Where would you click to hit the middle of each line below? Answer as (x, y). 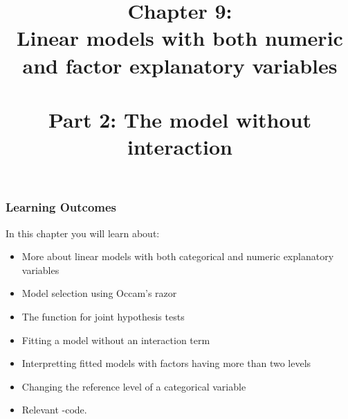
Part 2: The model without (180, 119)
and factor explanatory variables (180, 65)
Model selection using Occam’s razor (99, 293)
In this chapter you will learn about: (83, 233)
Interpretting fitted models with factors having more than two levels (166, 363)
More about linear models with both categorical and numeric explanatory (178, 256)
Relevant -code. (54, 410)
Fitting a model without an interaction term (116, 340)
